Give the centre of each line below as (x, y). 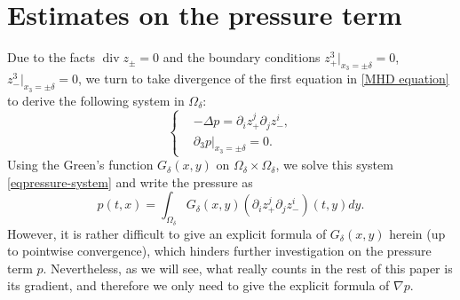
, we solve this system (334, 165)
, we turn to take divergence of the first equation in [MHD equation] (264, 79)
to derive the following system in (96, 100)
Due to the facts (52, 57)
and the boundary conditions (242, 57)
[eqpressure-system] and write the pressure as (130, 182)
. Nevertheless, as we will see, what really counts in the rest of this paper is (248, 268)
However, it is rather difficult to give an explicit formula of (167, 233)
